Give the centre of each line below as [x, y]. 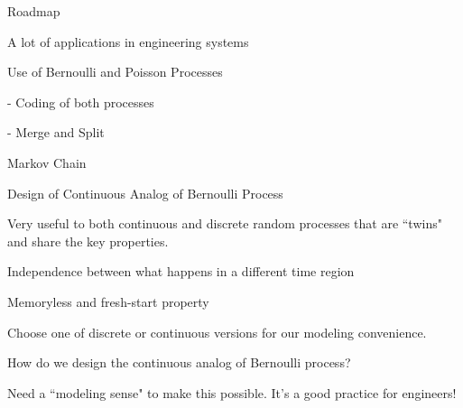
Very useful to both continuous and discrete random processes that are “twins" [225, 223]
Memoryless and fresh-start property [108, 301]
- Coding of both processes [81, 102]
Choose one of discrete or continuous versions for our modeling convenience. [217, 332]
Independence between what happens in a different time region [181, 271]
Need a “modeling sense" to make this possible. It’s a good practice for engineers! [232, 392]
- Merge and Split [56, 132]
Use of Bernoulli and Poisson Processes [115, 72]
